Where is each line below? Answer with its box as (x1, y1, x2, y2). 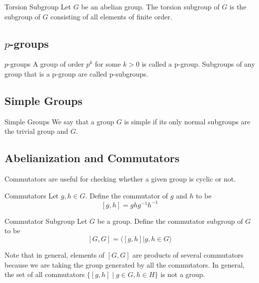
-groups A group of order (8, 59, 84, 69)
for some (95, 59, 121, 69)
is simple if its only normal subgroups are (124, 116, 251, 126)
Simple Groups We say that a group (4, 116, 114, 126)
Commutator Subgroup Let (4, 215, 87, 226)
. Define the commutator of (85, 190, 168, 200)
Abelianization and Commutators (4, 150, 179, 166)
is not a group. (160, 269, 205, 280)
